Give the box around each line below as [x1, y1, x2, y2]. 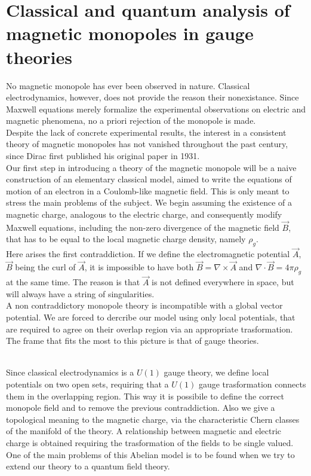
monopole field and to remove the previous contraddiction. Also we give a [6, 401, 275, 414]
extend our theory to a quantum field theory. [6, 460, 170, 472]
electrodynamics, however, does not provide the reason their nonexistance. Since [6, 91, 299, 103]
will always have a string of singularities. [6, 287, 155, 300]
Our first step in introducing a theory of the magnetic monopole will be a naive [6, 161, 297, 173]
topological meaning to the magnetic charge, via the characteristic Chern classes [6, 413, 300, 425]
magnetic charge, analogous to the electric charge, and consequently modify [6, 208, 282, 221]
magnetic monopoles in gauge [6, 21, 254, 45]
